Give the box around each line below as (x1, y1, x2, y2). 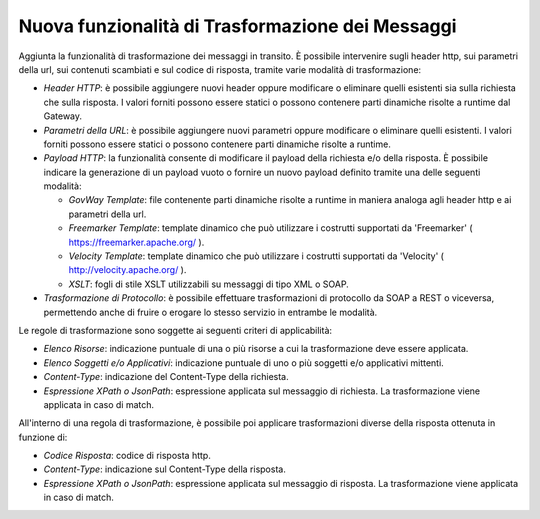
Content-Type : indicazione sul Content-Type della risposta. (43, 463, 287, 475)
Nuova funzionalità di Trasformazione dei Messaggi (18, 15, 457, 37)
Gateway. (43, 110, 83, 122)
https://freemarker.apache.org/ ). (68, 236, 205, 248)
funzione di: (18, 431, 68, 443)
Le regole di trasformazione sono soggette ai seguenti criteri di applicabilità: (18, 324, 333, 336)
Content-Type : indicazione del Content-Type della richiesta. (43, 371, 289, 383)
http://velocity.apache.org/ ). (68, 264, 187, 276)
